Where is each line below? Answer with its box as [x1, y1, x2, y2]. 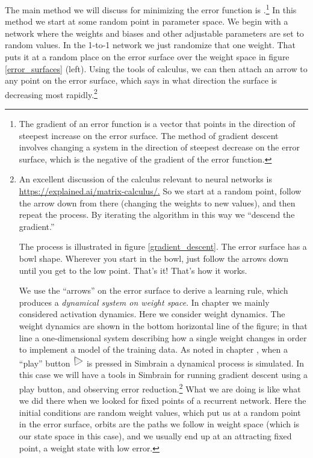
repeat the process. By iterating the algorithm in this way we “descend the [19, 208, 295, 221]
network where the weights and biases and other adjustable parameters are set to [5, 26, 304, 39]
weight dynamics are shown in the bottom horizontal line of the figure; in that [19, 319, 308, 332]
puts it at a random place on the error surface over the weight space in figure [5, 51, 290, 63]
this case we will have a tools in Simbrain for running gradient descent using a [19, 368, 308, 381]
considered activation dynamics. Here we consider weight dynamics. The [19, 308, 285, 320]
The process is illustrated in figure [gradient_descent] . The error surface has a [19, 240, 307, 253]
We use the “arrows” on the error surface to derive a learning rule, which [19, 284, 288, 297]
